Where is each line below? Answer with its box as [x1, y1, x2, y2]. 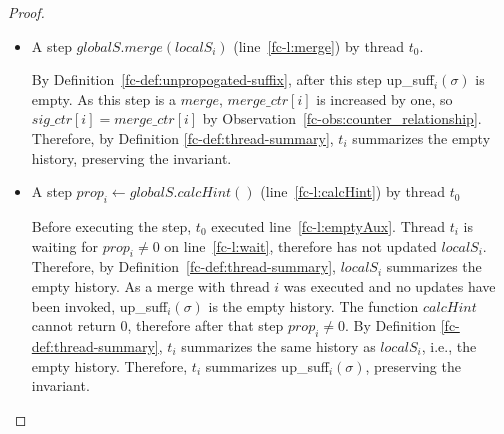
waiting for [31, 235, 98, 256]
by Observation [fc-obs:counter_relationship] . [202, 108, 482, 129]
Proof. [8, 2, 45, 22]
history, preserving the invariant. [31, 147, 232, 168]
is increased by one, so [316, 88, 453, 109]
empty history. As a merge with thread [31, 275, 270, 296]
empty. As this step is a [31, 88, 176, 109]
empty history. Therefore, [31, 355, 188, 376]
